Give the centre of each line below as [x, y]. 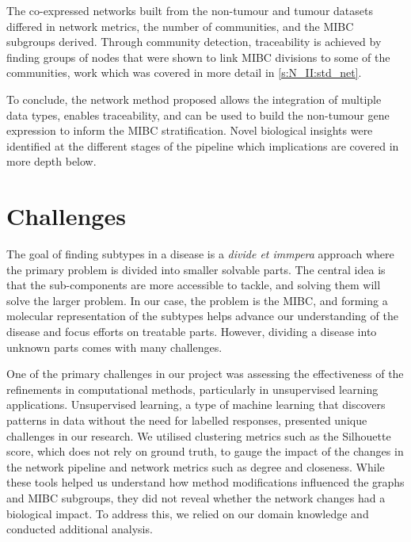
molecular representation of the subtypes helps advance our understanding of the [202, 316]
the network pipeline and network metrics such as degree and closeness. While [196, 466]
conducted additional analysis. [80, 529]
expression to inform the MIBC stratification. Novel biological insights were [190, 130]
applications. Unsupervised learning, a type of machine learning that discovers [196, 405]
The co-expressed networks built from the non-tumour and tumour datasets [190, 10]
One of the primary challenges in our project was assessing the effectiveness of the [205, 374]
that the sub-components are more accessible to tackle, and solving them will [194, 285]
